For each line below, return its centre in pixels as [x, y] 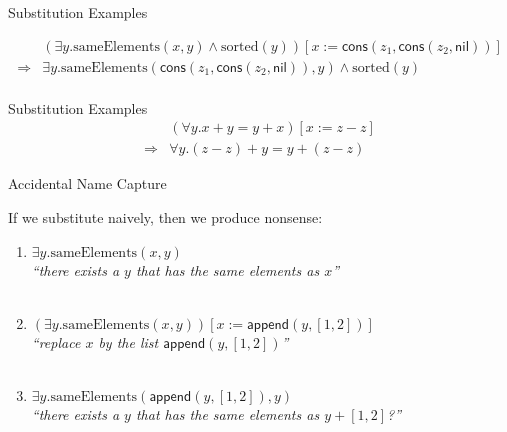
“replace [56, 341]
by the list [128, 341]
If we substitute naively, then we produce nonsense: [165, 216]
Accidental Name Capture [87, 183]
